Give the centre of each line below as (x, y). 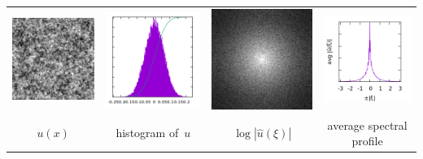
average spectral (367, 125)
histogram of (147, 133)
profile (367, 141)
